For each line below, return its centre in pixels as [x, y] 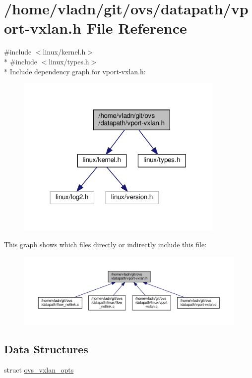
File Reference [137, 28]
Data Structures [46, 349]
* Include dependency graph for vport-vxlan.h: [75, 71]
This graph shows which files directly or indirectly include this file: [105, 244]
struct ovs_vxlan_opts [39, 369]
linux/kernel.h [64, 52]
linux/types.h [69, 61]
